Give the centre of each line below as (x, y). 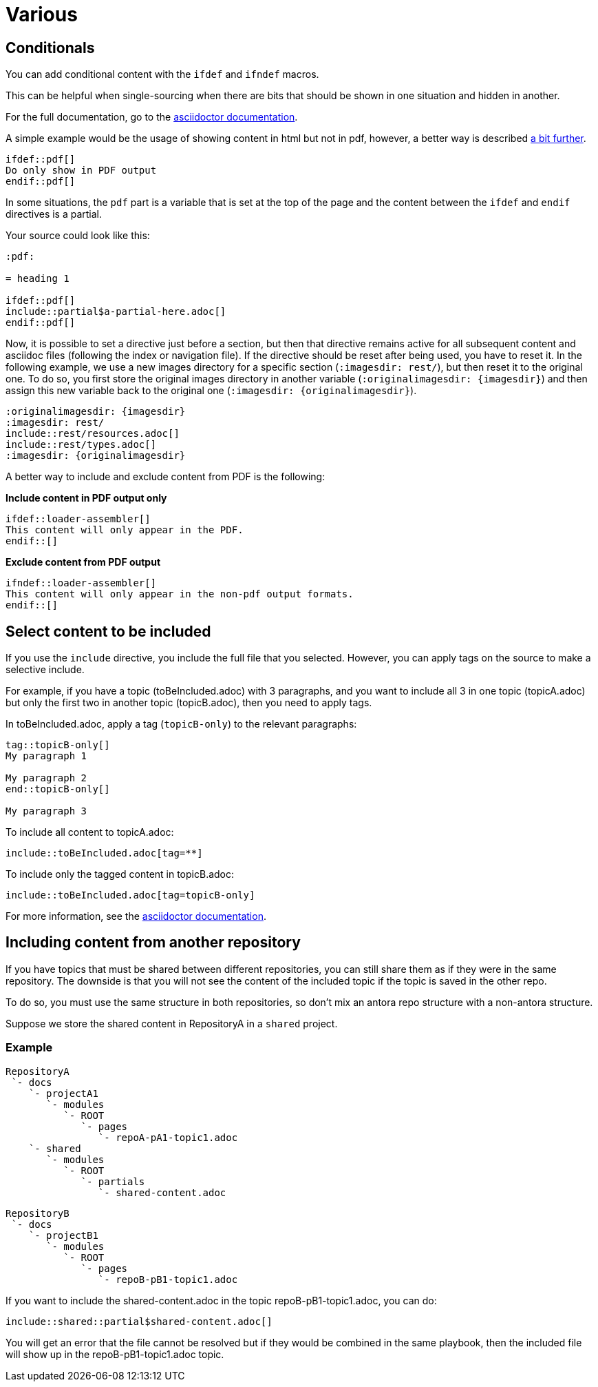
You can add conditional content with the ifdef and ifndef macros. (162, 74)
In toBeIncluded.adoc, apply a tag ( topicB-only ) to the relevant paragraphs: (181, 724)
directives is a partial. (54, 214)
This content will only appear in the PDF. (125, 530)
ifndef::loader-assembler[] (81, 583)
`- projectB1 (63, 1235)
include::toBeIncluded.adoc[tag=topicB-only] (130, 895)
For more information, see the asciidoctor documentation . (136, 916)
